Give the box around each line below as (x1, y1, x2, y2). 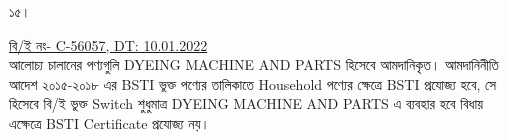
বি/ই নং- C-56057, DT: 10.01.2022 (9, 34, 208, 55)
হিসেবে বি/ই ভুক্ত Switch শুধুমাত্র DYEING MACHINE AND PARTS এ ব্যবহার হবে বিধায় (9, 93, 484, 114)
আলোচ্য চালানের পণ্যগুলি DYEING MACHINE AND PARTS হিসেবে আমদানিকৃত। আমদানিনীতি (9, 54, 499, 75)
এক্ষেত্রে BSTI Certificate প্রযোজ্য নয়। (9, 112, 211, 133)
